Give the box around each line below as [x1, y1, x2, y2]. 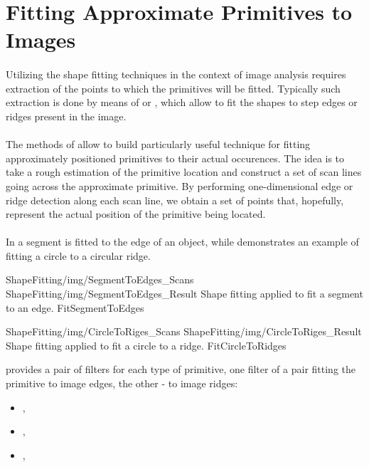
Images [6, 25, 76, 54]
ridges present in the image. [6, 108, 127, 123]
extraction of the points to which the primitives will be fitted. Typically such [6, 80, 341, 95]
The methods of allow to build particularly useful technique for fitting [6, 137, 311, 152]
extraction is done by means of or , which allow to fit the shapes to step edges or [6, 95, 358, 110]
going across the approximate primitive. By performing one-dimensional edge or [6, 178, 353, 193]
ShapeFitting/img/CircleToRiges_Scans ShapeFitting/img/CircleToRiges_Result [6, 324, 362, 339]
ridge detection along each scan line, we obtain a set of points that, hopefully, [6, 192, 344, 207]
